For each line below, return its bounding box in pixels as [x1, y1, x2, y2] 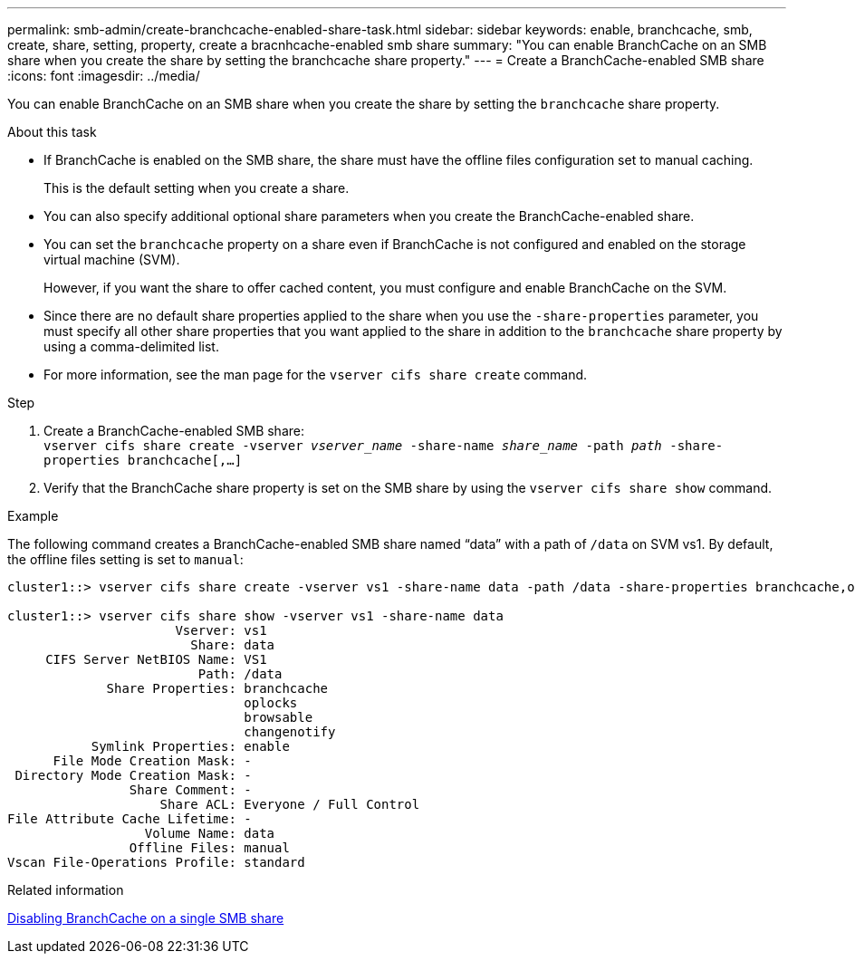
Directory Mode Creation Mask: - [14, 768, 252, 783]
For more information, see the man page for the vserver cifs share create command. [43, 367, 588, 382]
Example [7, 508, 59, 524]
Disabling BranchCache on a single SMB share [7, 910, 284, 926]
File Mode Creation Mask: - [53, 754, 252, 768]
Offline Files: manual [129, 841, 290, 855]
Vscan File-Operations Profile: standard [7, 855, 305, 870]
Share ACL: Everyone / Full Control [159, 797, 420, 812]
